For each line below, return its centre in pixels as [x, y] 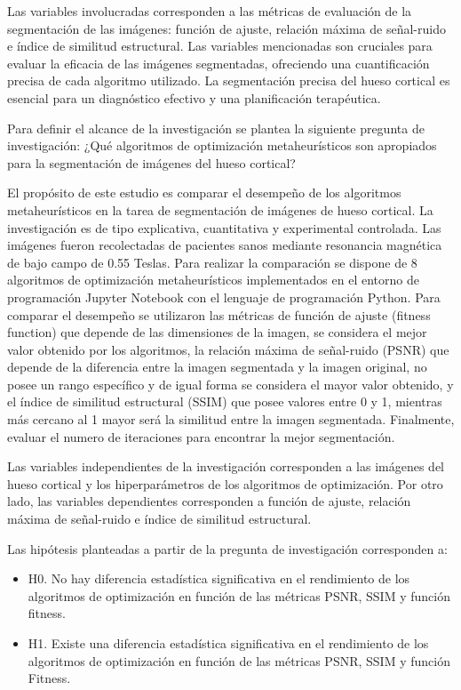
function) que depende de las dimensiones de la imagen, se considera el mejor [217, 332]
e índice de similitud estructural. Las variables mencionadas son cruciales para [220, 46]
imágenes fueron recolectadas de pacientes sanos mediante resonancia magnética [225, 245]
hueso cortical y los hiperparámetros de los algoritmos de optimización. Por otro [225, 483]
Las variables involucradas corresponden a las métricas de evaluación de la [210, 11]
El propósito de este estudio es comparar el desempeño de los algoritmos [204, 193]
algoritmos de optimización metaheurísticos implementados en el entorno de [213, 280]
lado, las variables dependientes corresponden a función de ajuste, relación [209, 501]
